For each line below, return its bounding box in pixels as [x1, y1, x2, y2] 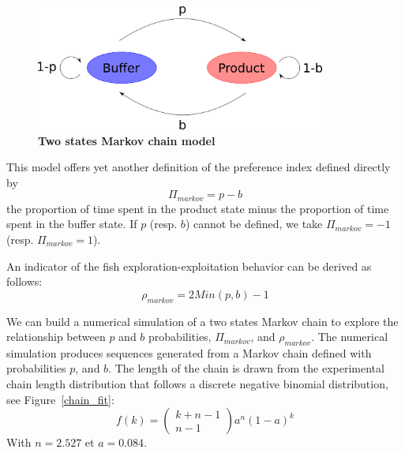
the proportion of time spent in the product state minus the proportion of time [6, 200, 389, 216]
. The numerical [311, 328, 388, 345]
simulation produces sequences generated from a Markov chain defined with [6, 344, 372, 361]
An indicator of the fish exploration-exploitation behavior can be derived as [6, 257, 372, 274]
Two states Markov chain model [38, 132, 216, 148]
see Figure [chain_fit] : [6, 391, 114, 407]
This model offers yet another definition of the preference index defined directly [6, 159, 391, 175]
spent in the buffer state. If [6, 215, 137, 232]
